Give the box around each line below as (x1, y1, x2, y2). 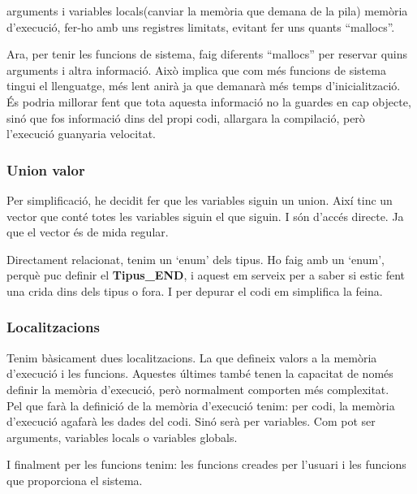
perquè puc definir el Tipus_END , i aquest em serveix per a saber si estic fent (6, 266, 406, 284)
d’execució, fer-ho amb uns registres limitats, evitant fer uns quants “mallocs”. (6, 18, 395, 35)
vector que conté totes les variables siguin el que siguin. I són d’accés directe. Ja (6, 207, 404, 224)
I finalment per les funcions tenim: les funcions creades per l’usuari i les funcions (6, 456, 406, 473)
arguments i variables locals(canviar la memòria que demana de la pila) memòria (6, 2, 408, 19)
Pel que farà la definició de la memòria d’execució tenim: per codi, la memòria (6, 396, 395, 414)
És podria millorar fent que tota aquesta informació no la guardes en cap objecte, (6, 93, 411, 110)
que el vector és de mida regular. (6, 223, 169, 240)
